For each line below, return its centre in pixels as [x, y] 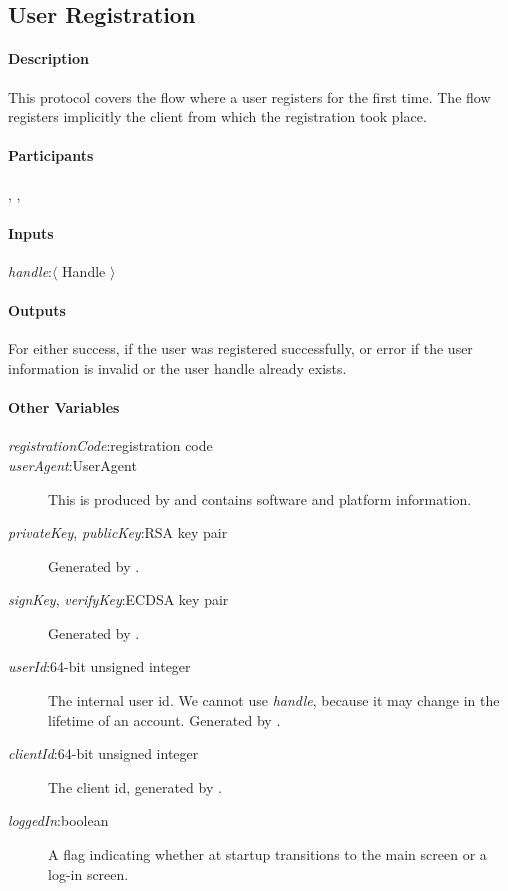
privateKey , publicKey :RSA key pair [118, 532]
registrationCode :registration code [110, 445]
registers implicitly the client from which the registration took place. [217, 116]
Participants [51, 155]
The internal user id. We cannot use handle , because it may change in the [274, 700]
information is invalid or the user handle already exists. [177, 367]
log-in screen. [88, 873]
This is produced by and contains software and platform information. [260, 498]
